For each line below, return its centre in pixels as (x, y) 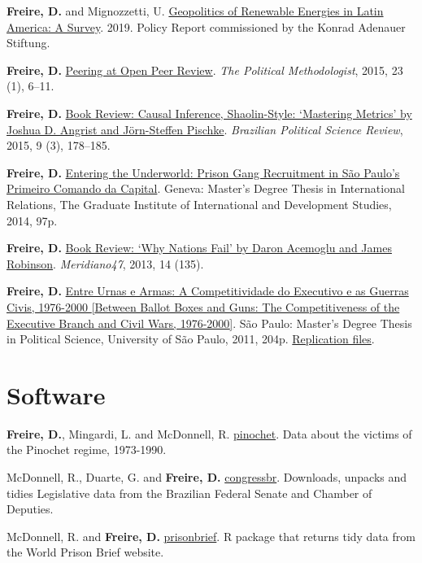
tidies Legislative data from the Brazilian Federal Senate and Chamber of (189, 493)
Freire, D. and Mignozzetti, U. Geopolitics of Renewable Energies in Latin (195, 11)
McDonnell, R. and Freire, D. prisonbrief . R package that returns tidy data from (211, 536)
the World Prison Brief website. (85, 552)
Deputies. (30, 509)
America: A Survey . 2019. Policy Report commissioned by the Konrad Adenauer (206, 26)
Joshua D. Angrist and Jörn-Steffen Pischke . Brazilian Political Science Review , (205, 129)
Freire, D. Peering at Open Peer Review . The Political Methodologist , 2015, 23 (205, 70)
